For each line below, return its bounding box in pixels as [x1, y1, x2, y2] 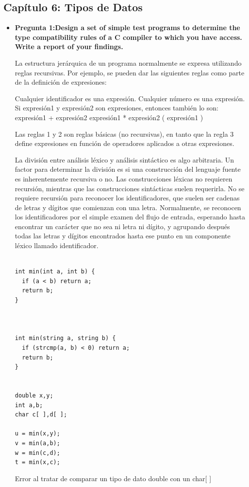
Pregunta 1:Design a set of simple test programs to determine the [15, 22, 240, 33]
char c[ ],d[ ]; [15, 411, 67, 418]
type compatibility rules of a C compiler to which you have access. [15, 32, 242, 42]
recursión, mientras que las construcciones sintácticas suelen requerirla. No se [15, 183, 245, 193]
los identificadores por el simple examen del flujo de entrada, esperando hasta [15, 212, 246, 222]
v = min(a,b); [15, 439, 60, 447]
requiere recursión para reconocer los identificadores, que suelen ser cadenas [15, 193, 240, 203]
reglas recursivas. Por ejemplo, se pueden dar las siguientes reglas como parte [15, 67, 245, 77]
